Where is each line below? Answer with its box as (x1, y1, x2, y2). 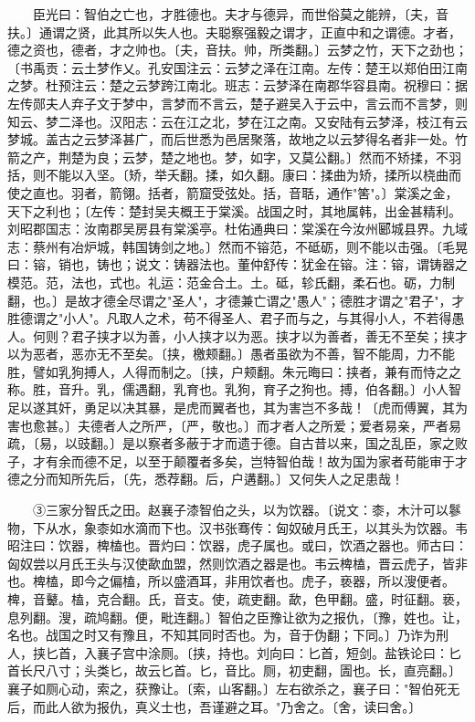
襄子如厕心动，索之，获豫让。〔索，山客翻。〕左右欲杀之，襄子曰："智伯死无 (7, 678, 460, 697)
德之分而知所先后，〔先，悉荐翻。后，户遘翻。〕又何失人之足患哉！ (7, 469, 404, 488)
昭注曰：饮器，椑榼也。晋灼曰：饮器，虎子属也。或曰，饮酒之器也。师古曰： (7, 536, 468, 555)
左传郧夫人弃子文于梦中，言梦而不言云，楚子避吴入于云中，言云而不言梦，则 (7, 93, 468, 112)
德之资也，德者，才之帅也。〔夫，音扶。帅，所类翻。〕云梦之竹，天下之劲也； (7, 40, 468, 59)
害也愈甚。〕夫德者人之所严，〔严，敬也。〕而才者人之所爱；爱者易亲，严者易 (7, 415, 461, 434)
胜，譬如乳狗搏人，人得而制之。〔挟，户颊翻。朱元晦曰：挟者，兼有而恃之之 (7, 361, 461, 381)
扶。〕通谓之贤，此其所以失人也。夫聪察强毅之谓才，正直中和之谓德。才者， (7, 22, 461, 41)
